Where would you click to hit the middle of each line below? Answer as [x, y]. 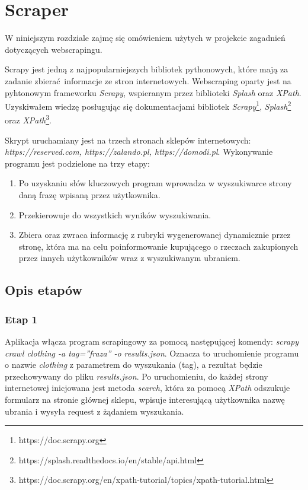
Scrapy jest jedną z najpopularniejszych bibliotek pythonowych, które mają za [147, 69]
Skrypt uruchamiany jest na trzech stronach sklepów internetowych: [128, 140]
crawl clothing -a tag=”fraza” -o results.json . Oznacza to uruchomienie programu [152, 353]
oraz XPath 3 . [28, 119]
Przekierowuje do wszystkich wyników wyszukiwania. [115, 214]
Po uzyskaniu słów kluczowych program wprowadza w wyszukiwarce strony [155, 183]
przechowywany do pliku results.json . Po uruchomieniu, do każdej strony [137, 376]
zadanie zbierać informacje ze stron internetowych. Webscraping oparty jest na [148, 80]
